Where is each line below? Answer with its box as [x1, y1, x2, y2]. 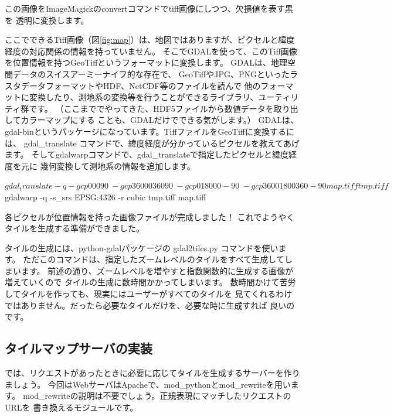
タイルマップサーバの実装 [5, 339, 152, 357]
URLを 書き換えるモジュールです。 [5, 401, 138, 413]
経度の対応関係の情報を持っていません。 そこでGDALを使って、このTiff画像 [5, 45, 297, 57]
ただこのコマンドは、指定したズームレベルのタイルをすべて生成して [23, 253, 284, 265]
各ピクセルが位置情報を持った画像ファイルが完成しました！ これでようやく [5, 210, 295, 223]
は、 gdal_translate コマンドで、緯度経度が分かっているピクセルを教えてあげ [5, 136, 300, 149]
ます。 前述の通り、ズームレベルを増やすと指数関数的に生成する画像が [21, 264, 294, 276]
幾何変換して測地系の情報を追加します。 [40, 159, 195, 172]
